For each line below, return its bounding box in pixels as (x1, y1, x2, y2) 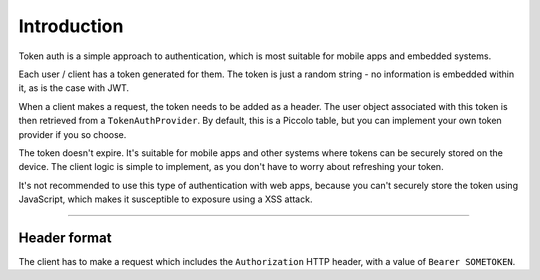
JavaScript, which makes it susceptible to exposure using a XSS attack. (18, 193, 313, 205)
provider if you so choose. (18, 128, 127, 140)
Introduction (18, 15, 124, 37)
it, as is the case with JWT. (18, 82, 130, 94)
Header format (18, 229, 112, 246)
